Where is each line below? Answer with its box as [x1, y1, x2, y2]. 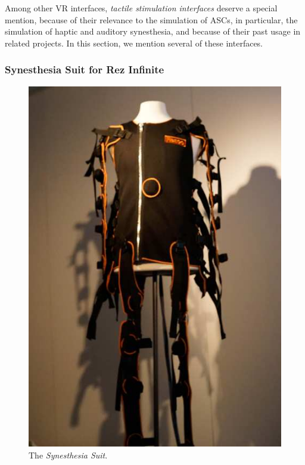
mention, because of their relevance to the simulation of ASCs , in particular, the [5, 13, 298, 26]
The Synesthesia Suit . [29, 448, 108, 461]
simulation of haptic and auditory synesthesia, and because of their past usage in [5, 25, 301, 38]
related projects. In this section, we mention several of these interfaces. [5, 36, 263, 49]
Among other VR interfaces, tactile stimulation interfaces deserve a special [5, 2, 278, 14]
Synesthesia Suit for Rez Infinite [5, 62, 164, 77]
